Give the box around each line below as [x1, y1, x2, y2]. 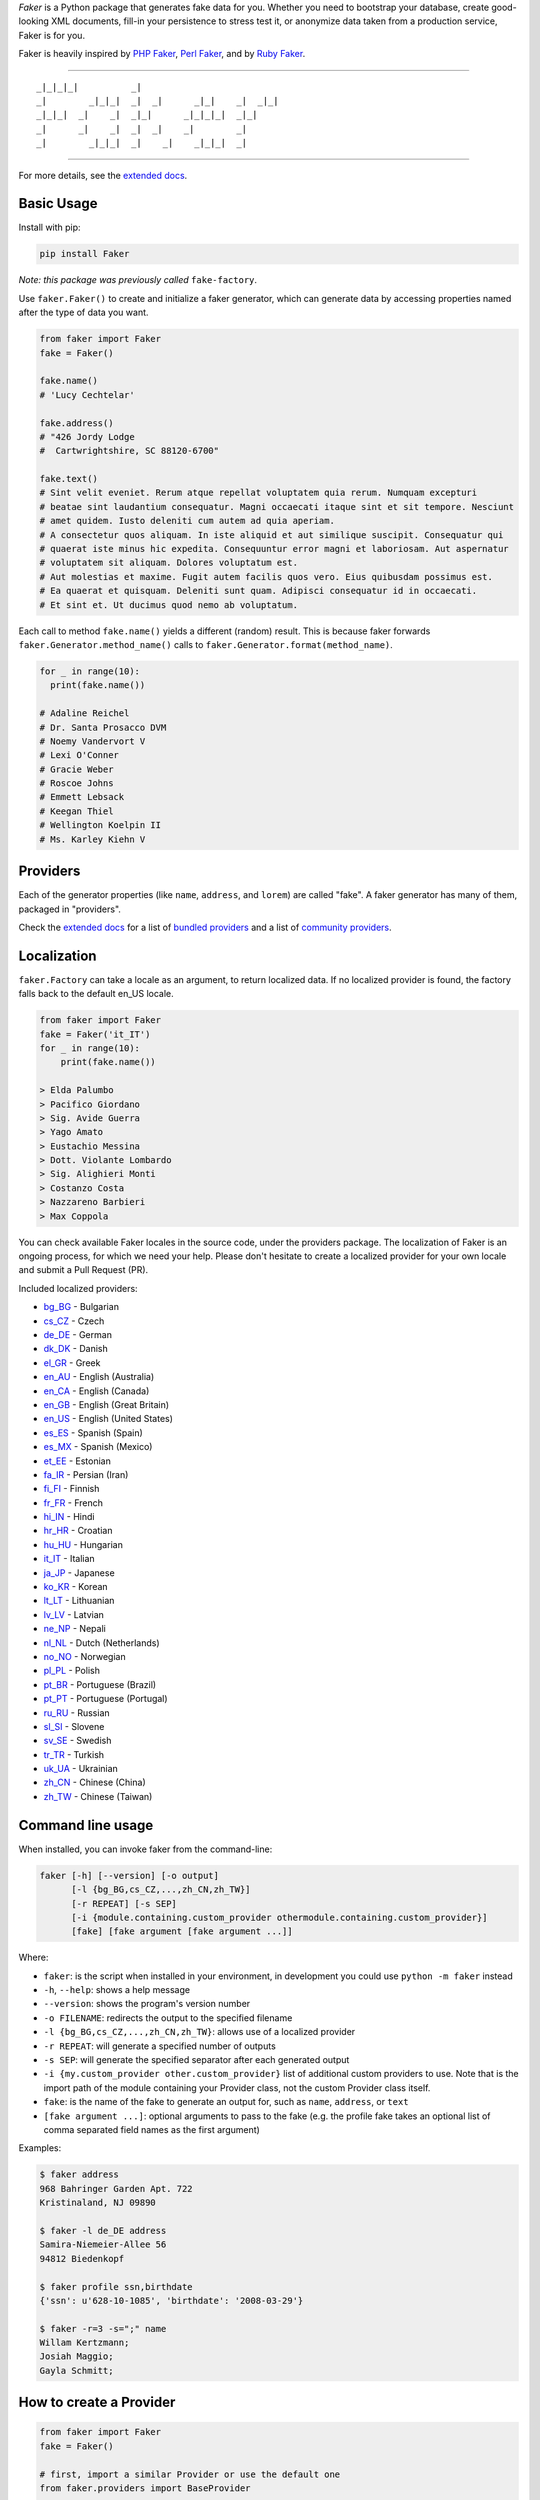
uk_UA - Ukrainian [43, 1763, 119, 1775]
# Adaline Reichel [39, 708, 130, 719]
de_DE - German [43, 1328, 112, 1340]
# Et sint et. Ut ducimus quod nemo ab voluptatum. [39, 599, 299, 610]
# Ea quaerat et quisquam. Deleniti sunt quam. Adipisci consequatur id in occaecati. [39, 585, 478, 597]
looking [18, 15, 50, 27]
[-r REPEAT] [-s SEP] [71, 1898, 177, 1909]
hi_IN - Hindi [43, 1511, 95, 1523]
